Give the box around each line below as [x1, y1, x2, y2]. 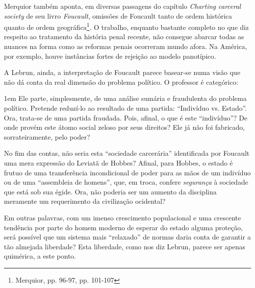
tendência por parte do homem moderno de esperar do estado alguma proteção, [4, 222, 243, 232]
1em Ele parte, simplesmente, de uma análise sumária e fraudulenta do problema [4, 93, 247, 103]
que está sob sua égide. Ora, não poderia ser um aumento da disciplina [4, 186, 217, 196]
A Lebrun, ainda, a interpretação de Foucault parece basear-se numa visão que [4, 67, 240, 77]
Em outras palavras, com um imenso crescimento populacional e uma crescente [4, 212, 241, 222]
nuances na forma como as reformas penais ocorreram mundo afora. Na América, [4, 41, 247, 51]
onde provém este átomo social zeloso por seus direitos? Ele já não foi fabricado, [4, 122, 245, 132]
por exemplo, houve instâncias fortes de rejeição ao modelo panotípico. [4, 50, 216, 61]
